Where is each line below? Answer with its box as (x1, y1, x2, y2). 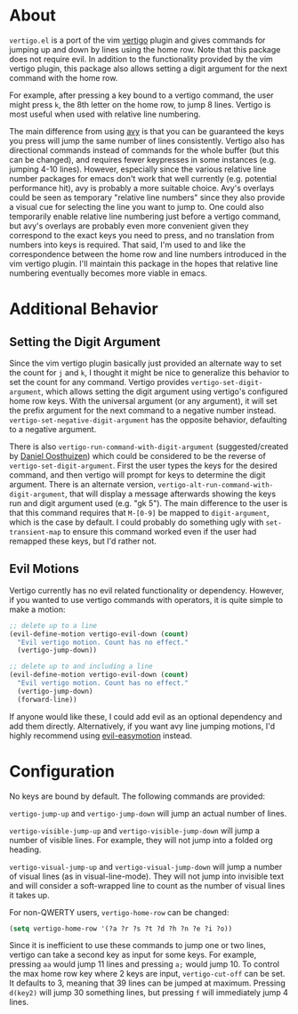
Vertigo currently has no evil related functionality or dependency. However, (9, 584, 285, 596)
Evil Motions (9, 561, 80, 576)
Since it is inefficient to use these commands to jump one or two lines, (9, 940, 267, 951)
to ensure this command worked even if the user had (63, 526, 257, 536)
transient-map (9, 527, 62, 536)
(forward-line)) (17, 695, 77, 704)
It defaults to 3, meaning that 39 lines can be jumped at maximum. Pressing (9, 978, 286, 988)
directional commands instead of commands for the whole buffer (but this (9, 144, 280, 156)
